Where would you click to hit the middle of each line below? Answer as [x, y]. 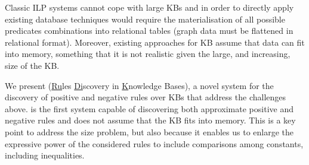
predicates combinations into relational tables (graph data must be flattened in [149, 31]
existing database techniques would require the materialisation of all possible [145, 19]
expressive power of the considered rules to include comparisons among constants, [154, 143]
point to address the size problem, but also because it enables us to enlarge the [149, 131]
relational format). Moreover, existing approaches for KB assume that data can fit [155, 42]
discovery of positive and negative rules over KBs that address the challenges [146, 97]
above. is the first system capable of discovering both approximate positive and [149, 108]
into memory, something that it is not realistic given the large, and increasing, [148, 54]
